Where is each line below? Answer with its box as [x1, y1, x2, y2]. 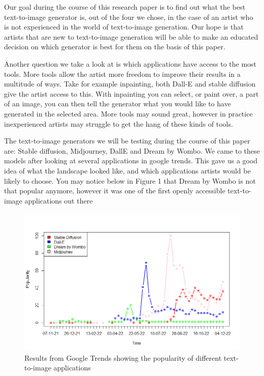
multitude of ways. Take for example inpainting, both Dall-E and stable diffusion [4, 78, 256, 89]
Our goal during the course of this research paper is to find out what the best [4, 2, 246, 12]
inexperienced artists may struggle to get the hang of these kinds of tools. [4, 118, 233, 129]
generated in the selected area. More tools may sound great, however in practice [4, 108, 253, 119]
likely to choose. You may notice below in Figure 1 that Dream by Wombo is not [4, 175, 256, 186]
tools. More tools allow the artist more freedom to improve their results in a [4, 68, 241, 79]
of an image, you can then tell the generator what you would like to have [4, 98, 231, 109]
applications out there [24, 195, 93, 206]
